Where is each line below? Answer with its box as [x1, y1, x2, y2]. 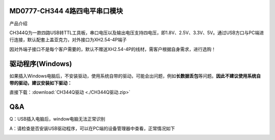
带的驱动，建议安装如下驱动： [9, 79, 72, 86]
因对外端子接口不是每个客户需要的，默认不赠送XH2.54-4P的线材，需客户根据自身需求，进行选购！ [9, 46, 216, 52]
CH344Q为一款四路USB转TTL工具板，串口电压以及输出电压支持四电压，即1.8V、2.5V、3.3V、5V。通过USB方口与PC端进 [9, 30, 264, 36]
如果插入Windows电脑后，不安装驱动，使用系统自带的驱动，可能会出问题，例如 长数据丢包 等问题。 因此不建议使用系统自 [9, 73, 261, 79]
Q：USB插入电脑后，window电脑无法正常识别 [9, 116, 105, 122]
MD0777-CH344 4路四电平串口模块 [9, 7, 123, 15]
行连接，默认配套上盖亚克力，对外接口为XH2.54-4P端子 [9, 37, 127, 43]
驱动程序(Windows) [9, 59, 72, 68]
